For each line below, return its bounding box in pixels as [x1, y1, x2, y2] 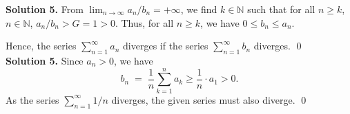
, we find [180, 2, 217, 16]
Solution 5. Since [6, 53, 84, 67]
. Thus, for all [115, 15, 174, 30]
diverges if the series [123, 38, 208, 53]
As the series [6, 92, 59, 106]
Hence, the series [6, 38, 77, 53]
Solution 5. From [6, 2, 84, 16]
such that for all [247, 2, 315, 16]
